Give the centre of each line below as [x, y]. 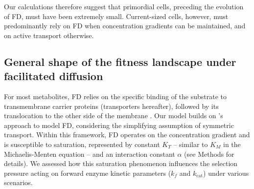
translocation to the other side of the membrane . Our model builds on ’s [114, 115]
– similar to [191, 144]
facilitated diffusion [54, 76]
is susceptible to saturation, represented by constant [82, 144]
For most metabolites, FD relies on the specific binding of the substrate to [115, 96]
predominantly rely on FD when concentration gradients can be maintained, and [125, 26]
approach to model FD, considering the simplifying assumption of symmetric [119, 125]
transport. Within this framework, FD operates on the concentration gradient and [127, 135]
